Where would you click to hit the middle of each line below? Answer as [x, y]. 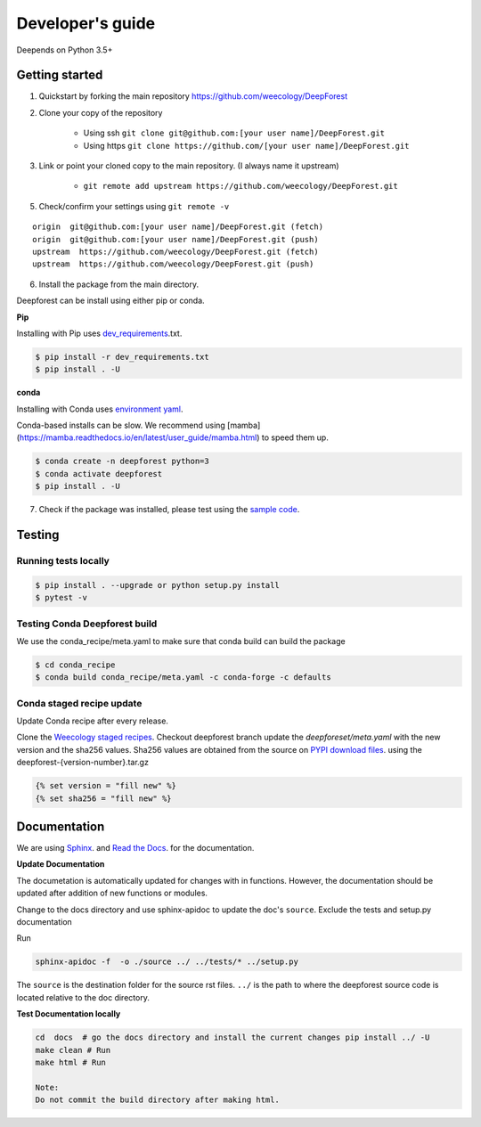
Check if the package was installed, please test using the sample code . [169, 510]
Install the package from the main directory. [119, 284]
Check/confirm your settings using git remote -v [134, 206]
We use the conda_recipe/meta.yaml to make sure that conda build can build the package [181, 641]
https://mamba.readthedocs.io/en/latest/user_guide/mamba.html [138, 437]
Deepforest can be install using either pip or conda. [110, 301]
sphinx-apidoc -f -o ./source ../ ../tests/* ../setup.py [167, 962]
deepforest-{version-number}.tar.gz [82, 763]
